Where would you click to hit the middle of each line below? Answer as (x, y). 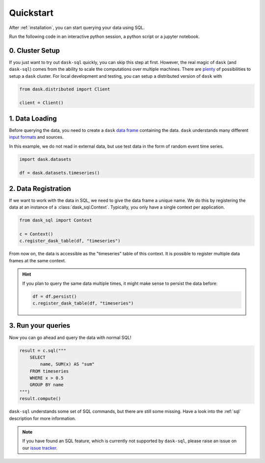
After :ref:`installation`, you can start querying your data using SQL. (77, 28)
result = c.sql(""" (43, 350)
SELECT (38, 357)
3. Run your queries (40, 325)
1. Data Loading (33, 118)
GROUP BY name (47, 385)
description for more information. (42, 418)
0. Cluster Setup (34, 50)
